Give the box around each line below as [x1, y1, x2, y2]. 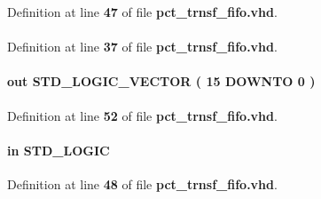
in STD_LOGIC [7, 140, 110, 159]
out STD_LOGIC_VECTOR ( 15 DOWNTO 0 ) [7, 72, 316, 91]
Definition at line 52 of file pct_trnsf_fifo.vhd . [7, 106, 278, 124]
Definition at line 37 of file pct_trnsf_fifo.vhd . [7, 37, 278, 56]
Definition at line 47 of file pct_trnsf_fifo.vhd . [7, 3, 278, 20]
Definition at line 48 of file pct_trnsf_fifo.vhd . [7, 174, 278, 193]
